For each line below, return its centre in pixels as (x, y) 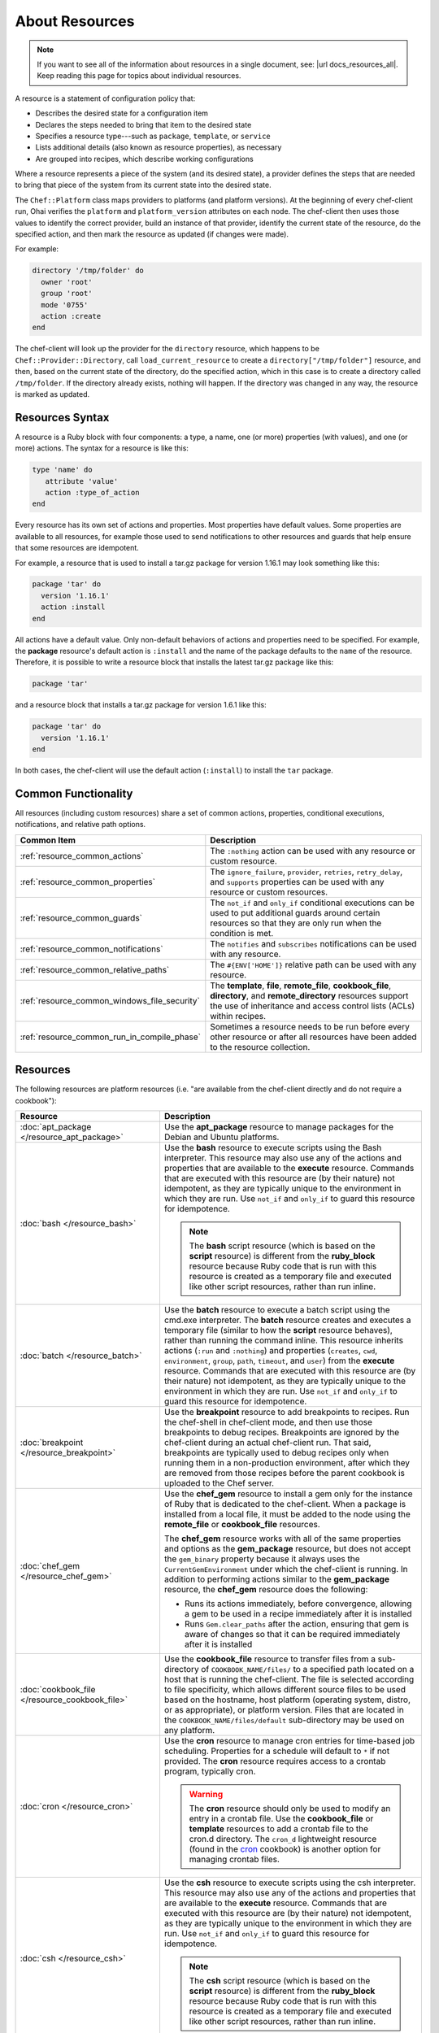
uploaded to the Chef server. (219, 1483)
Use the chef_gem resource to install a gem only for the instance (289, 1494)
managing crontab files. (235, 1860)
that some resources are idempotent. (77, 548)
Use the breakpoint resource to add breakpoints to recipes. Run (287, 1413)
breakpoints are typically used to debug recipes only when (276, 1453)
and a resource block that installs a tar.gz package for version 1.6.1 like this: (141, 705)
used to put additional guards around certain (295, 912)
